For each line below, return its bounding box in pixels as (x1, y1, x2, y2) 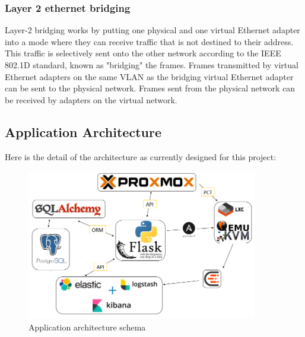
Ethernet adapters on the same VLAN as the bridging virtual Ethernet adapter (5, 70, 294, 82)
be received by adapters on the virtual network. (5, 93, 177, 106)
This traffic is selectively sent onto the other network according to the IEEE (5, 47, 281, 59)
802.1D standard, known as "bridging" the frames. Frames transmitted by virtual (5, 59, 298, 71)
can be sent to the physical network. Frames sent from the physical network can (5, 82, 296, 94)
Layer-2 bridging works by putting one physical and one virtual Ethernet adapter (5, 24, 300, 36)
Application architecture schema (28, 320, 146, 333)
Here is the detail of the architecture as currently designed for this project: (5, 150, 277, 163)
